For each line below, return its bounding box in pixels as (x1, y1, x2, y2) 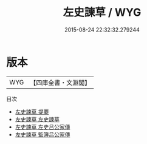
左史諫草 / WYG (63, 5, 142, 19)
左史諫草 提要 (15, 108, 49, 115)
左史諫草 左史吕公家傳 (15, 123, 70, 131)
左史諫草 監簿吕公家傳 (15, 131, 70, 138)
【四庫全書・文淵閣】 (30, 78, 91, 87)
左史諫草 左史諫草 (15, 115, 60, 123)
